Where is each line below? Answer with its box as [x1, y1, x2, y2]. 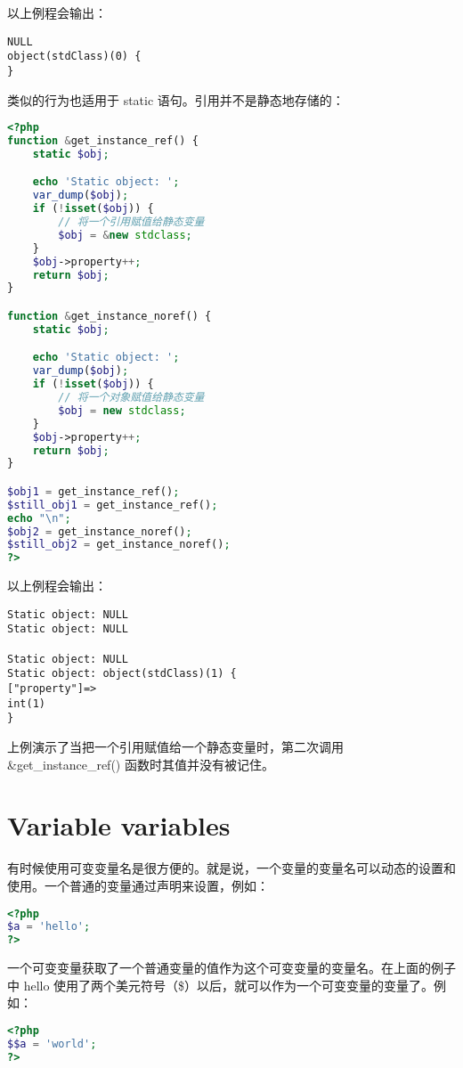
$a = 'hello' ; [7, 920, 91, 933]
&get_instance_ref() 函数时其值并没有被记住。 [7, 754, 274, 773]
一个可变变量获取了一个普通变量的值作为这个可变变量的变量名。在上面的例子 [7, 958, 456, 977]
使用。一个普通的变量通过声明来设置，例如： [7, 876, 269, 894]
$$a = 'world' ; [7, 1037, 97, 1050]
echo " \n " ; [7, 511, 71, 525]
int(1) [7, 697, 45, 710]
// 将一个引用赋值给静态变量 [58, 216, 205, 229]
